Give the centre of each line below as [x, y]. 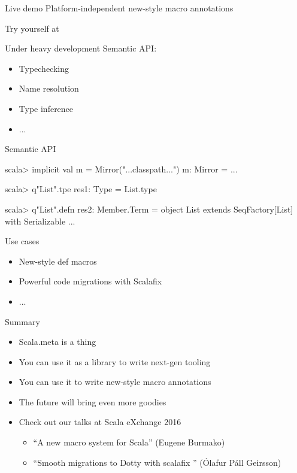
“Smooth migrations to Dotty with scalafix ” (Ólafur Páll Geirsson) [157, 462]
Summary [22, 321]
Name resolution [49, 88]
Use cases [22, 241]
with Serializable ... [40, 221]
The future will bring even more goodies [93, 401]
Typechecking [44, 68]
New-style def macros [58, 261]
